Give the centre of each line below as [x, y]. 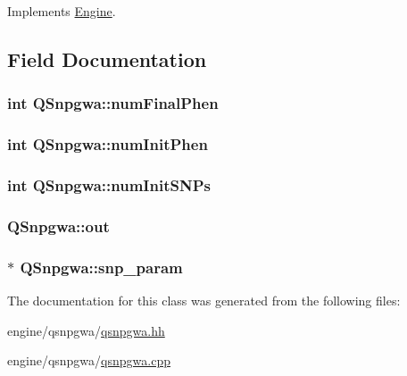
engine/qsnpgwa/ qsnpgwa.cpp [89, 360]
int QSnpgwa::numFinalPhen [113, 103]
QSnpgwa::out [58, 226]
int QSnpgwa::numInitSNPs [109, 184]
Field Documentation [107, 58]
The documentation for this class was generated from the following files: [204, 300]
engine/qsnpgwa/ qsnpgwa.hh [86, 330]
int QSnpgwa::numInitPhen [108, 144]
